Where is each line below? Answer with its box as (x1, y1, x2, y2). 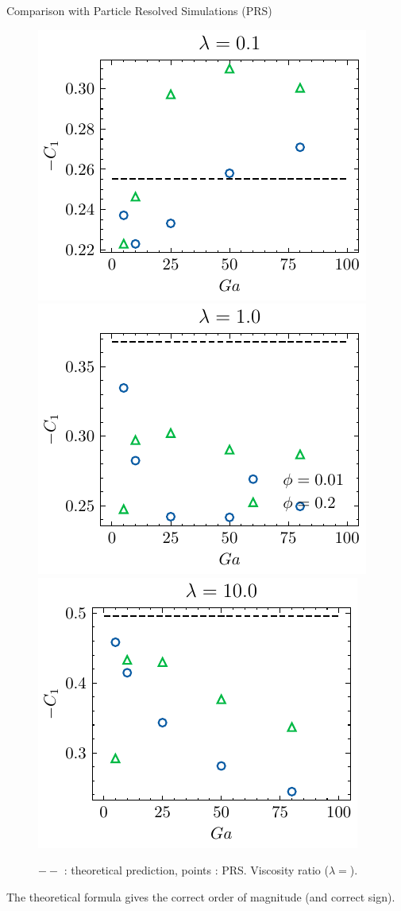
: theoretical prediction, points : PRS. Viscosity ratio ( (64, 862, 329, 878)
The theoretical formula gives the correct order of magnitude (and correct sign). (6, 888, 395, 905)
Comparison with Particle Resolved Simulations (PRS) (6, 2, 272, 18)
